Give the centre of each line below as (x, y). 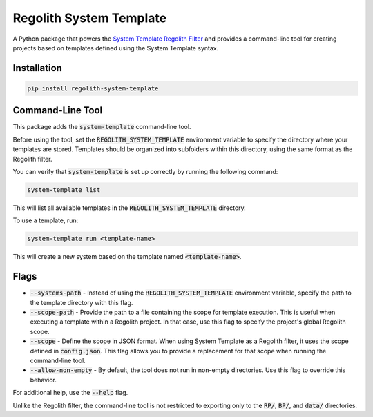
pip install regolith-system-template (93, 88)
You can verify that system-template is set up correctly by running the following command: (145, 172)
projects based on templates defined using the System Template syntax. (116, 48)
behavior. (43, 380)
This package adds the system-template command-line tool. (102, 127)
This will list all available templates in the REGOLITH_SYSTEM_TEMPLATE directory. (130, 208)
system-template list (64, 190)
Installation (37, 68)
